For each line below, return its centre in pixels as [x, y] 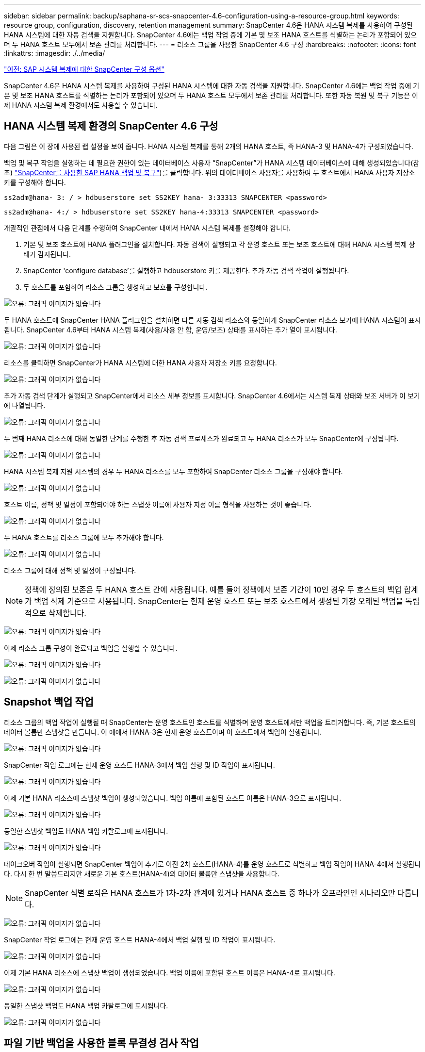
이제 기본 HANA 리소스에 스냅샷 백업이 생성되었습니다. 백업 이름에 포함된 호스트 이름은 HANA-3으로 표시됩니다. [173, 798]
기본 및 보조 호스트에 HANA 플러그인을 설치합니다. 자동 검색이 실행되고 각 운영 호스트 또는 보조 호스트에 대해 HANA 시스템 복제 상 [219, 244]
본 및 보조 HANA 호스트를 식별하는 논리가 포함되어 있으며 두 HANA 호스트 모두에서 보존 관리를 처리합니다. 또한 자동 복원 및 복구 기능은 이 [211, 95]
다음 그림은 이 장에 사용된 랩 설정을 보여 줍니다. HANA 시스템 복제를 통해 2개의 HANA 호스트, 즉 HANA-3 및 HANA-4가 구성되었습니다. [209, 146]
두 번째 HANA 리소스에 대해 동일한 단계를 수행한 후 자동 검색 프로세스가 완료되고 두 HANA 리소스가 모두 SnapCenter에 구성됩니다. [201, 438]
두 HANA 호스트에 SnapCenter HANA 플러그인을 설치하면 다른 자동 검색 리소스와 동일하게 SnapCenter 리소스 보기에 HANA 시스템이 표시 [212, 320]
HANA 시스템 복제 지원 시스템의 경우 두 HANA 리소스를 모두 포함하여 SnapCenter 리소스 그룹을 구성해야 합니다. [173, 471]
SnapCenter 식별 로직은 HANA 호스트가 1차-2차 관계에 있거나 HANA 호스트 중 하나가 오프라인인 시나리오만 [210, 893]
